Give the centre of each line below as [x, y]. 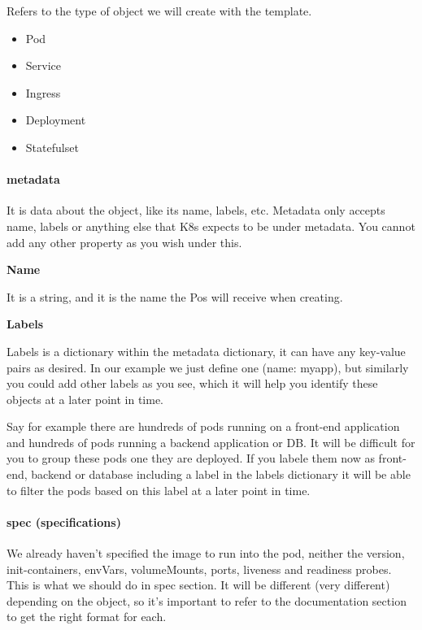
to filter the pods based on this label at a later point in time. [159, 490]
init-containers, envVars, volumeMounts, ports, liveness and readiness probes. [199, 569]
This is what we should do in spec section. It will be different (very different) [198, 585]
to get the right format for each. [87, 617]
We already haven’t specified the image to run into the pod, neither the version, [206, 553]
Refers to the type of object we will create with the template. [159, 11]
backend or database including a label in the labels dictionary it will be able [221, 474]
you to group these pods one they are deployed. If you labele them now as [191, 458]
